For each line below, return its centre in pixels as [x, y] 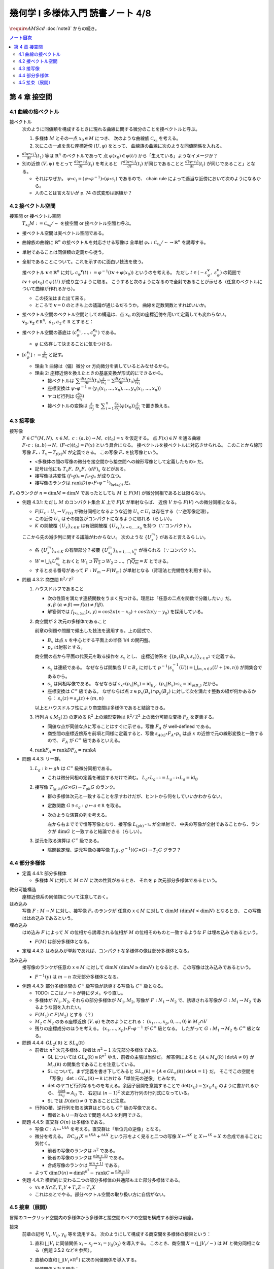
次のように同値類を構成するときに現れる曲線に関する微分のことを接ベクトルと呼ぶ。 [111, 129]
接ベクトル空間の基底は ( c [49, 332]
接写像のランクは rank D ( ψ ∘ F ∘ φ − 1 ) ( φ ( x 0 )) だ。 [84, 483]
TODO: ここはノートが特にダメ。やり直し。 [80, 993]
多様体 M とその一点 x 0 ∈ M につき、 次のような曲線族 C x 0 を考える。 [108, 139]
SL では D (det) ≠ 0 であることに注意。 [88, 1100]
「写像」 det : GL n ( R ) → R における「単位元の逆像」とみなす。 [113, 1079]
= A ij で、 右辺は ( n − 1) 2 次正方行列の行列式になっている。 [129, 1093]
